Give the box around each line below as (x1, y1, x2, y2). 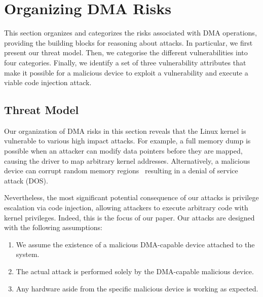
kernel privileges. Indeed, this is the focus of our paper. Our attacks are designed (4, 212, 255, 222)
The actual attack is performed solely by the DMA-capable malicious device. (16, 266, 254, 277)
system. (16, 249, 40, 259)
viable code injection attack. (4, 77, 92, 88)
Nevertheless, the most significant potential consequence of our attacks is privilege (4, 192, 259, 203)
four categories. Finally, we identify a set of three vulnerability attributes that (4, 57, 246, 67)
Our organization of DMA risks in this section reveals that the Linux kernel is (4, 125, 246, 136)
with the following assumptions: (4, 222, 102, 233)
